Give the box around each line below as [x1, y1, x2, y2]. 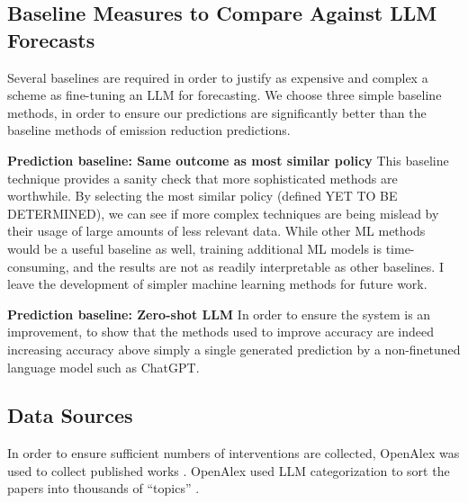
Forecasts [7, 25, 95, 53]
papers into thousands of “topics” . [7, 479, 200, 498]
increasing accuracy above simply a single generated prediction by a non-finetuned [7, 339, 461, 358]
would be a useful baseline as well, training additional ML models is [7, 238, 382, 257]
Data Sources [7, 401, 133, 429]
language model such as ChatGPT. [7, 357, 200, 376]
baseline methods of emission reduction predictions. [7, 121, 291, 139]
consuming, [7, 256, 69, 275]
